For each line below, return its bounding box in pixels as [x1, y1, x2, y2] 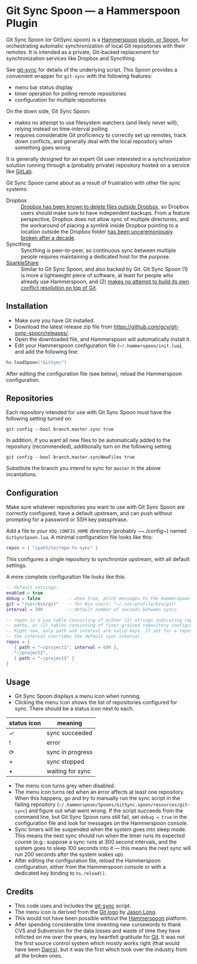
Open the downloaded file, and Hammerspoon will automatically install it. [14, 335, 191, 342]
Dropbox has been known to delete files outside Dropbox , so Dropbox [21, 203, 189, 210]
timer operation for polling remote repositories [14, 90, 127, 97]
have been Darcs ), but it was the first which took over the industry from [14, 946, 188, 953]
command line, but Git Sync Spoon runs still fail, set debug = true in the [14, 814, 188, 821]
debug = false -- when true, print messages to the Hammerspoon [6, 595, 191, 602]
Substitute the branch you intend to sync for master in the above [6, 465, 161, 472]
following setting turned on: [6, 415, 73, 422]
